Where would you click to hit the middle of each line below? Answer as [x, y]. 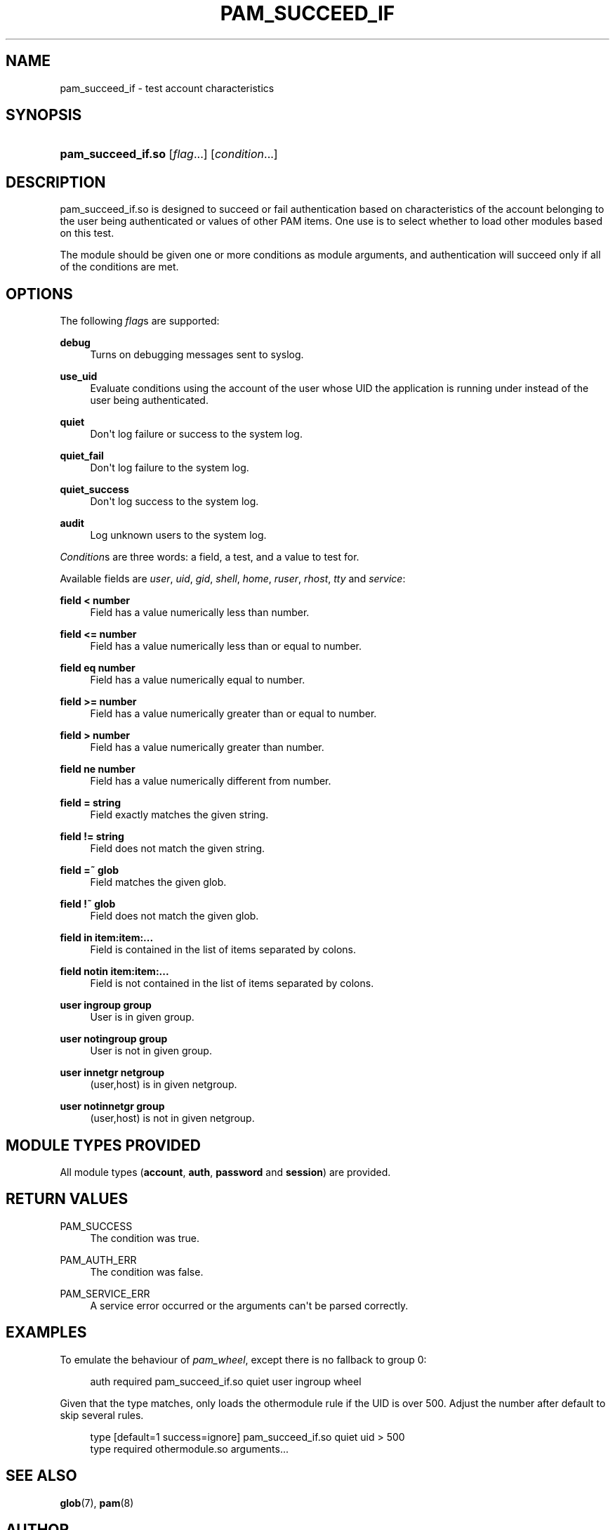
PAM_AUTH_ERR [98, 1260]
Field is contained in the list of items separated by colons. [223, 950]
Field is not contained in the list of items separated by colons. [232, 983]
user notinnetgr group [112, 1106]
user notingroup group [114, 1039]
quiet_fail [82, 456]
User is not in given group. [151, 1051]
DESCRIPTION [56, 182]
